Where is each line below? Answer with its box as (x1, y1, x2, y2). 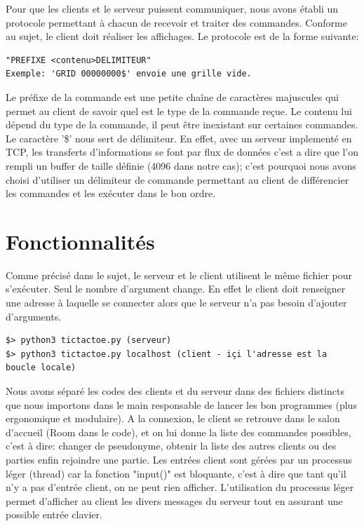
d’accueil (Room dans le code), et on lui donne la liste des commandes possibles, (6, 424, 351, 439)
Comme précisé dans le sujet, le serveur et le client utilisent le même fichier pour (6, 267, 352, 282)
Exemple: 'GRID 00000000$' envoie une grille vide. (6, 69, 252, 79)
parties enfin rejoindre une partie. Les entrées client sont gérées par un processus (6, 452, 352, 466)
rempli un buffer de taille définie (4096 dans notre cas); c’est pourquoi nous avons (6, 158, 356, 173)
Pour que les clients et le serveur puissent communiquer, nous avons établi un (6, 1, 339, 15)
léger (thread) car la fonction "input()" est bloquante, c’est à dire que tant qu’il (6, 466, 346, 480)
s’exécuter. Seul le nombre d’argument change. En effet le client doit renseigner (6, 281, 346, 296)
